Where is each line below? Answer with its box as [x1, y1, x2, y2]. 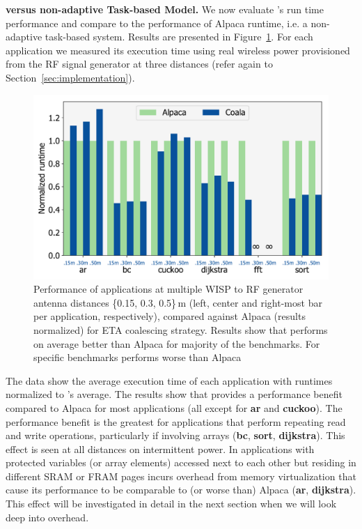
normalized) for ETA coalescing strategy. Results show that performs [33, 322, 328, 337]
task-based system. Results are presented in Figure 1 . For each [45, 29, 313, 44]
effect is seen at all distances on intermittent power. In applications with [6, 441, 315, 456]
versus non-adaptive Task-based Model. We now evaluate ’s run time [6, 2, 324, 16]
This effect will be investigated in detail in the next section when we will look [6, 496, 337, 511]
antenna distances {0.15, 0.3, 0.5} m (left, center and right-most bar [33, 295, 322, 309]
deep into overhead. [6, 509, 89, 524]
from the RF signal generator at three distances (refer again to [6, 56, 273, 71]
